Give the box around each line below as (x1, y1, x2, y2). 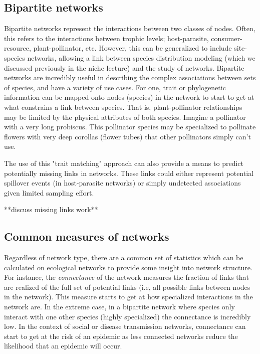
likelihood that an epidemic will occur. (4, 340, 122, 351)
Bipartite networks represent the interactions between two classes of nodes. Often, (4, 23, 255, 34)
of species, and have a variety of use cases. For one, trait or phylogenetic (4, 82, 226, 92)
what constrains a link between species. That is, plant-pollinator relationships (4, 101, 242, 112)
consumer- (211, 33, 242, 43)
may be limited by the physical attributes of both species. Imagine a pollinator (4, 111, 246, 122)
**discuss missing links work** (4, 204, 98, 215)
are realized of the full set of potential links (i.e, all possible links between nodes (4, 281, 250, 292)
